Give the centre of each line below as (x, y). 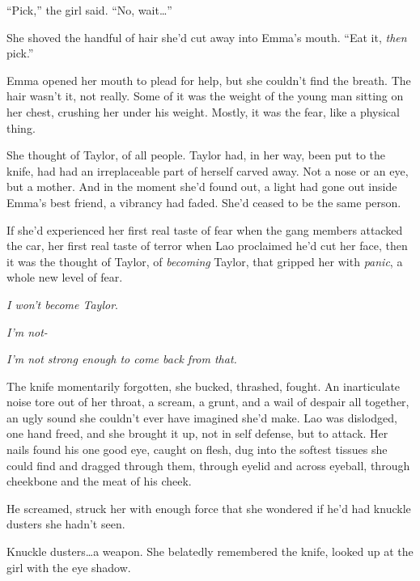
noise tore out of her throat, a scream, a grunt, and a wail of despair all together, (208, 402)
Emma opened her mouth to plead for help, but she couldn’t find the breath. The (209, 80)
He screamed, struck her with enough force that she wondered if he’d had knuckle (209, 508)
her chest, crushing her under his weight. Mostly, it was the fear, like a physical (203, 111)
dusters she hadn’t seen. (66, 524)
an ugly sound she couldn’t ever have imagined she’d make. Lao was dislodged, (202, 417)
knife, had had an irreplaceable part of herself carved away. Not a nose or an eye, (208, 170)
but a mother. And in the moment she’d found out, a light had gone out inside (202, 187)
